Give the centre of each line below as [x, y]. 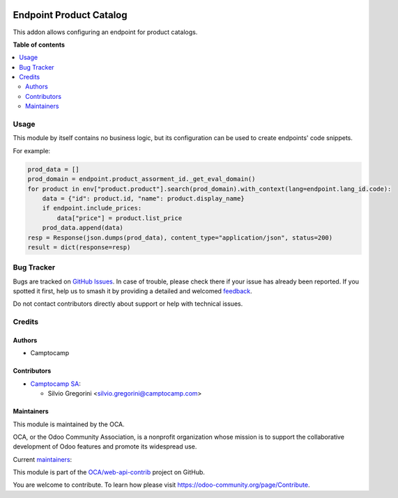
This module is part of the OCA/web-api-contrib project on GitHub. [109, 472]
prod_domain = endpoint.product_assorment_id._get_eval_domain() [141, 179]
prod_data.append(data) [83, 228]
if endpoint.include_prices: [92, 208]
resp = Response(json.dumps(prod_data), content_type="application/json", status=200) [180, 238]
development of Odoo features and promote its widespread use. [105, 446]
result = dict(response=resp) [79, 247]
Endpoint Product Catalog [70, 15]
